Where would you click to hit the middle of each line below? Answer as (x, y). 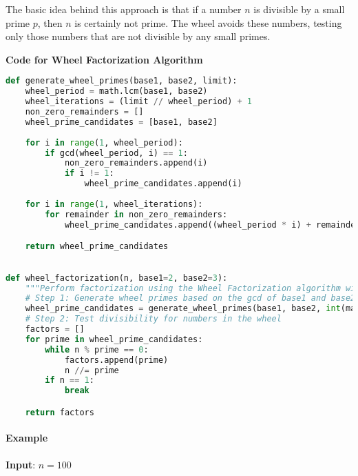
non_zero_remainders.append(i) (136, 163)
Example (27, 438)
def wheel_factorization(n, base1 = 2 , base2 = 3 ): (117, 278)
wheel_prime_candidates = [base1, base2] (121, 122)
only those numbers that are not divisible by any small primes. (138, 36)
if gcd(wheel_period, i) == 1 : (116, 153)
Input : (21, 464)
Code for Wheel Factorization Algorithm (104, 59)
